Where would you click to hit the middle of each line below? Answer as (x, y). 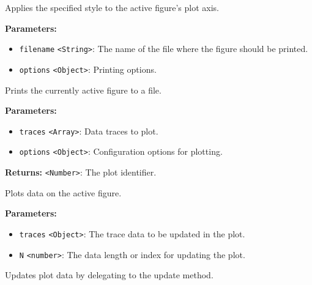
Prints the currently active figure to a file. (83, 90)
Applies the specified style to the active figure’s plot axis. (112, 7)
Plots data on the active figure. (63, 192)
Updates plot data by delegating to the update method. (109, 275)
